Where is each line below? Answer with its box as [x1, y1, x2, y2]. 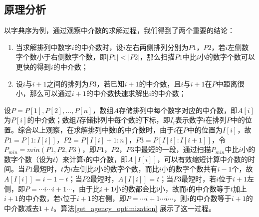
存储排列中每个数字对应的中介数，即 [118, 104, 238, 115]
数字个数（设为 [4, 153, 53, 164]
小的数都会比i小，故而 [114, 183, 186, 193]
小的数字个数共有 [161, 163, 218, 174]
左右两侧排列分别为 [125, 41, 189, 52]
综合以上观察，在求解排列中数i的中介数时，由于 [17, 124, 174, 134]
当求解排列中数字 [15, 41, 72, 52]
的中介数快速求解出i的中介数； [86, 88, 186, 98]
